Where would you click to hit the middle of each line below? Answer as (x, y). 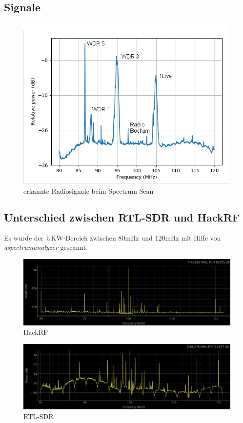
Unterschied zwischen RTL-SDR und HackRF (122, 217)
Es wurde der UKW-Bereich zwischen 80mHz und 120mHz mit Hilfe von (112, 237)
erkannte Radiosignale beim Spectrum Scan (89, 191)
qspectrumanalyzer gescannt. (46, 247)
